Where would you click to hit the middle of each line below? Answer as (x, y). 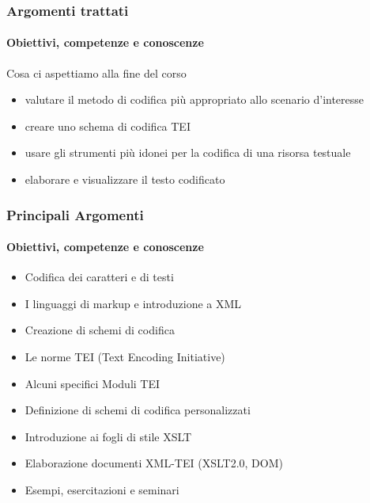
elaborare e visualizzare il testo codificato (125, 179)
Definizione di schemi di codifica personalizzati (138, 410)
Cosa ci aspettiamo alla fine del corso (96, 72)
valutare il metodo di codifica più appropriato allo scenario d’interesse (194, 99)
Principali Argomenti (75, 214)
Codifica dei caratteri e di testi (99, 277)
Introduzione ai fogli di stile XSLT (108, 436)
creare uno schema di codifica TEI (108, 126)
